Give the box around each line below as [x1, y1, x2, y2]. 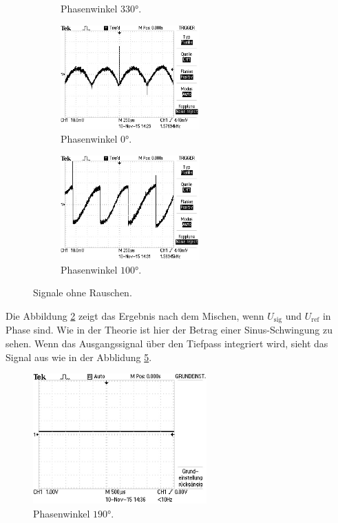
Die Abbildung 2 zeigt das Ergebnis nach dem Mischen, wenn [6, 308, 264, 322]
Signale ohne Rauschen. [33, 285, 132, 300]
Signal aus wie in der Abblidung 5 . [6, 349, 152, 364]
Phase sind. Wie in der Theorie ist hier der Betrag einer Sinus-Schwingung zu [6, 322, 332, 337]
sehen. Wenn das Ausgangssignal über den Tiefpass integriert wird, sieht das [6, 336, 328, 350]
